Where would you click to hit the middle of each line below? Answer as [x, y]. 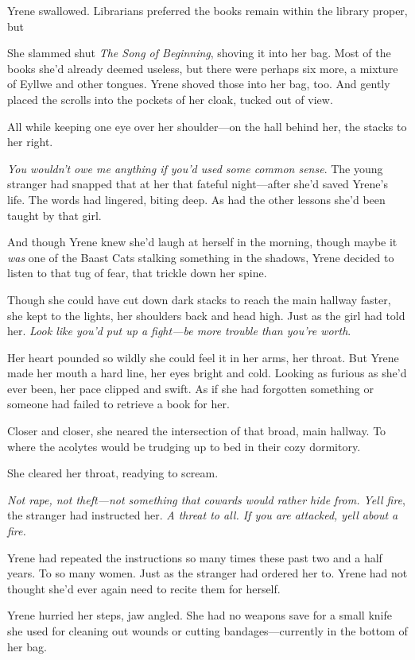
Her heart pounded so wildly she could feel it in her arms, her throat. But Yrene [203, 357]
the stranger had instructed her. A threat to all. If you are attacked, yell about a [203, 515]
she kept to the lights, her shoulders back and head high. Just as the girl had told [206, 315]
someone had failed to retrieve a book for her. [118, 404]
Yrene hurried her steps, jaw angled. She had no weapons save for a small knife [200, 615]
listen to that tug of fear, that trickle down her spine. [137, 273]
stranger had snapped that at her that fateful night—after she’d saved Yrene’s [198, 184]
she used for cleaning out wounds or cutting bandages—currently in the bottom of [207, 631]
